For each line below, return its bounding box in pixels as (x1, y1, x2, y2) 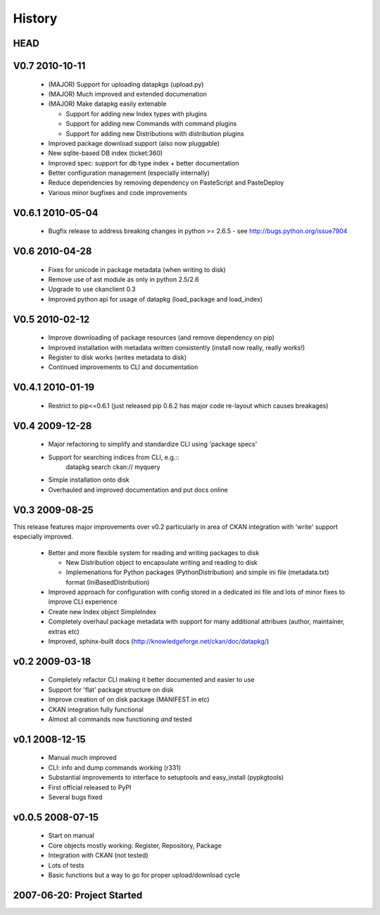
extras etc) (48, 627, 80, 635)
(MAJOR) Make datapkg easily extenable (48, 99, 167, 108)
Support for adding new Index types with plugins (65, 109, 208, 118)
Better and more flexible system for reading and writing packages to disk (48, 548, 260, 556)
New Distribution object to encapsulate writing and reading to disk (65, 558, 258, 566)
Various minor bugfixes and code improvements (48, 188, 188, 197)
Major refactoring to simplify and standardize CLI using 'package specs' (48, 440, 258, 449)
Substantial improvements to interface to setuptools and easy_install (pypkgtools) (48, 773, 284, 782)
